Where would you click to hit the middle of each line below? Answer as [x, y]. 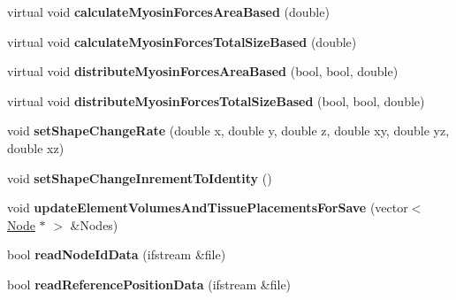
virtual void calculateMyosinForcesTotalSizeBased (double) [182, 41]
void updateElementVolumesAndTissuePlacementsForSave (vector [208, 208]
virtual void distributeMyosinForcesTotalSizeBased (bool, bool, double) [216, 100]
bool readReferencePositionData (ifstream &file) [149, 284]
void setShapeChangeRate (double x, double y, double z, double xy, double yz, [228, 131]
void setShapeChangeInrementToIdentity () [140, 177]
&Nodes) [94, 224]
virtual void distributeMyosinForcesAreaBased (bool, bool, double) [203, 71]
